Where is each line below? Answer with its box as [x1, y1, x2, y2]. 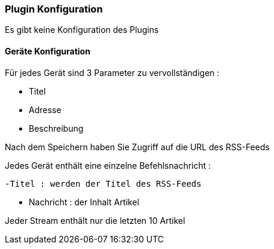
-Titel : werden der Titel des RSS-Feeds [5, 178, 202, 189]
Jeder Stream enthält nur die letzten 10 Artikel [5, 215, 185, 226]
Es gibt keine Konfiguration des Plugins [5, 25, 159, 35]
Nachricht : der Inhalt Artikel [29, 196, 139, 207]
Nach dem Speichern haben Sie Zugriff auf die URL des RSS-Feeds [5, 141, 270, 152]
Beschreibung [29, 123, 84, 133]
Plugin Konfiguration [5, 3, 103, 15]
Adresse [29, 104, 62, 115]
